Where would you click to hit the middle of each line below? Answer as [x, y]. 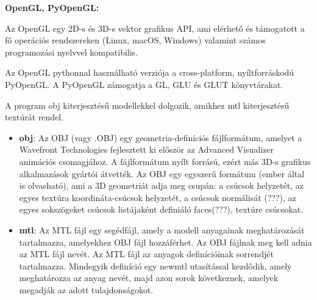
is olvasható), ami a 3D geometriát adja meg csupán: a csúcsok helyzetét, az [161, 185]
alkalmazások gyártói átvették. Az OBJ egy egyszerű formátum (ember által [162, 173]
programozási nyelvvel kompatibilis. [72, 52]
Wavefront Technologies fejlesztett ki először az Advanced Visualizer [147, 149]
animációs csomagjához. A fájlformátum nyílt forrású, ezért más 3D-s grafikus [165, 161]
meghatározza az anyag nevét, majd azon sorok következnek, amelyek [149, 278]
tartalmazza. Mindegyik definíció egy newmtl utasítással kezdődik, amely [155, 265]
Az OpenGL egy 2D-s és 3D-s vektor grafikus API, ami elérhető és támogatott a [155, 28]
